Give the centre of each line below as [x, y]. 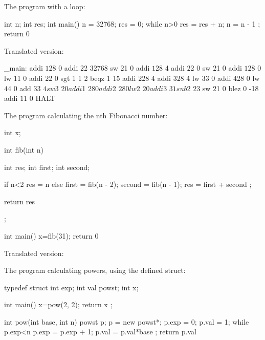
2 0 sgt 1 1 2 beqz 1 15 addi [92, 78]
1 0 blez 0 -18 [238, 88]
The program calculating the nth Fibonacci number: [86, 115]
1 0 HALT [40, 98]
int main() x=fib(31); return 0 [51, 235]
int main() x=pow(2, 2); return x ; [58, 304]
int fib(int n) [24, 149]
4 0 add [19, 88]
